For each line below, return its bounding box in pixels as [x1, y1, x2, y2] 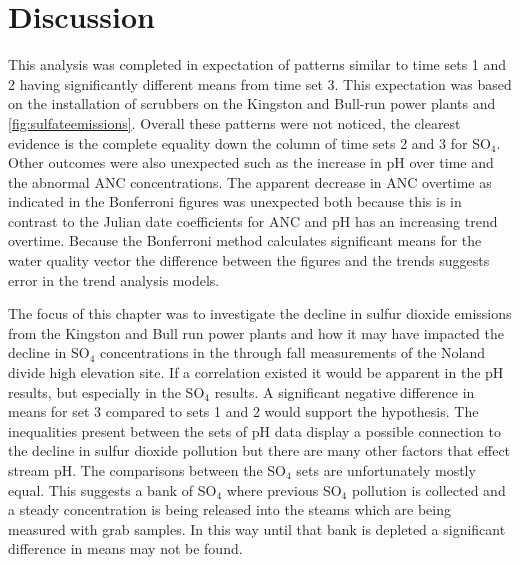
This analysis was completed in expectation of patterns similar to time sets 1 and [8, 54, 507, 75]
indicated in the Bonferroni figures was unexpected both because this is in [8, 191, 462, 212]
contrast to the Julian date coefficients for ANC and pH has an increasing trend [8, 210, 498, 231]
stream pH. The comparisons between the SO [8, 460, 286, 480]
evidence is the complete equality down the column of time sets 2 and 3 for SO [8, 132, 491, 153]
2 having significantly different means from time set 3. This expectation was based [8, 73, 512, 94]
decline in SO [8, 342, 90, 363]
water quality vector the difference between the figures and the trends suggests [8, 250, 490, 271]
